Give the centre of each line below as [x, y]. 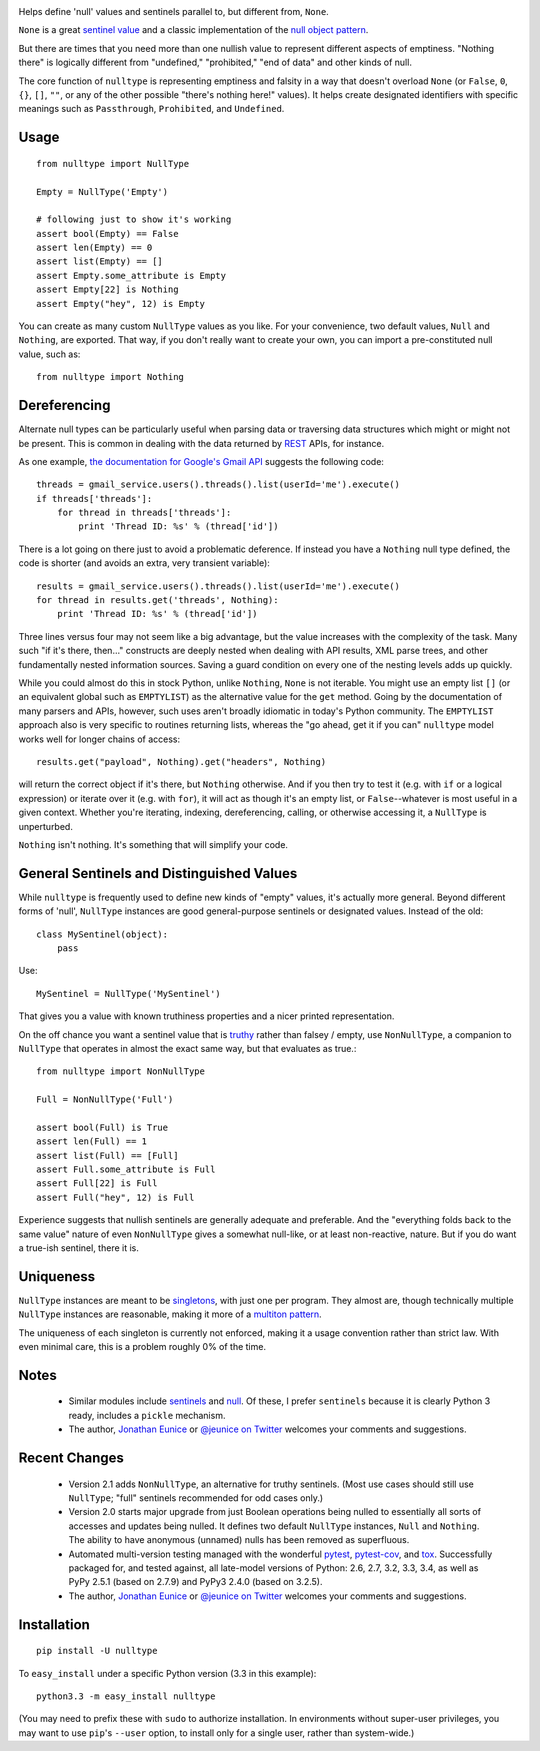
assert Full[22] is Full [97, 1183]
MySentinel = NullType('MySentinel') [129, 993]
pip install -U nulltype [97, 1651]
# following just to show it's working [134, 219]
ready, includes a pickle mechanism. [147, 1415]
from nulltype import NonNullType [120, 1071]
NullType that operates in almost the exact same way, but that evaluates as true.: [187, 1048]
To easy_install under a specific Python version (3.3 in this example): [167, 1673]
